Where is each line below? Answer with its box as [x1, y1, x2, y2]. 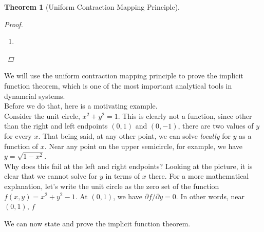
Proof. [4, 18, 23, 29]
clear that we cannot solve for [4, 171, 98, 181]
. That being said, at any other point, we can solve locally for [38, 130, 231, 141]
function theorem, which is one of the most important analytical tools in [4, 80, 232, 91]
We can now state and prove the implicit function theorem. [4, 218, 191, 228]
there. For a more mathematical [148, 171, 249, 181]
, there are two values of [178, 120, 254, 131]
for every [4, 130, 32, 141]
